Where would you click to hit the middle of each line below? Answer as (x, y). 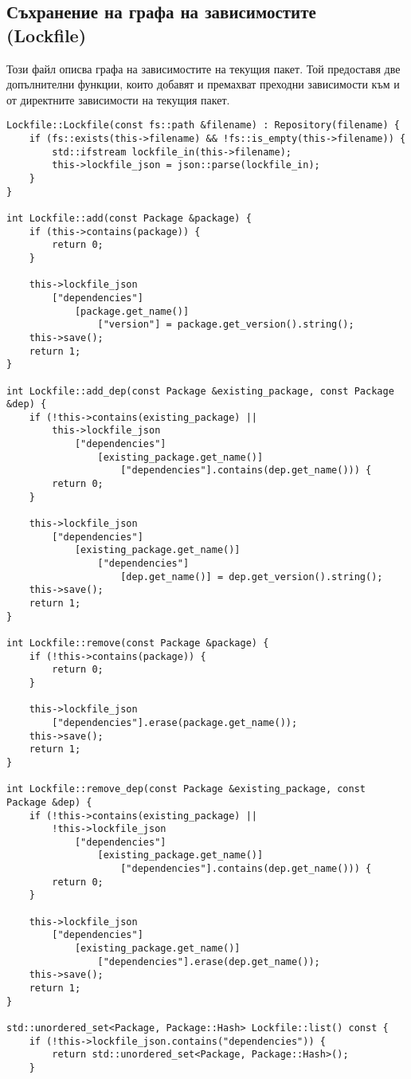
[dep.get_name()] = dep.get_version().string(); (252, 577)
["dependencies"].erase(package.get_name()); (175, 722)
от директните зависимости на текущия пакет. (118, 99)
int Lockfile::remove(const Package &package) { (138, 643)
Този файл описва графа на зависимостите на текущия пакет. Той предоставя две (204, 68)
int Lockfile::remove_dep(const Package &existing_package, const (186, 789)
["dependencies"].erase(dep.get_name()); (209, 961)
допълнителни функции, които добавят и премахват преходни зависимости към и (203, 84)
